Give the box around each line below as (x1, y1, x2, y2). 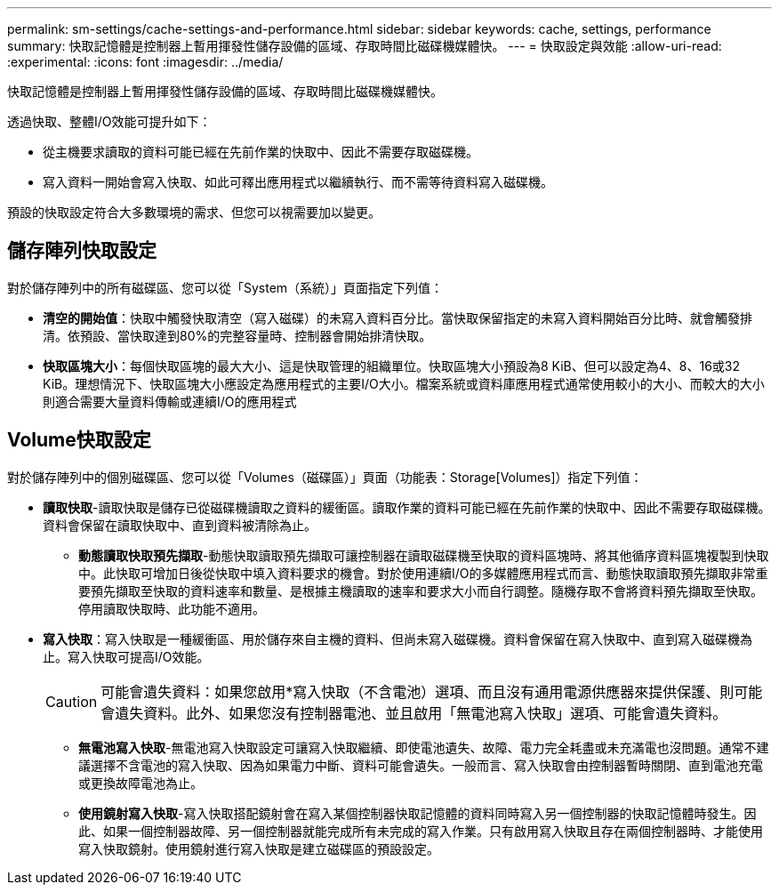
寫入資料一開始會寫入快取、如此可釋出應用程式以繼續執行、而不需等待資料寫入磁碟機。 (43, 174, 553, 189)
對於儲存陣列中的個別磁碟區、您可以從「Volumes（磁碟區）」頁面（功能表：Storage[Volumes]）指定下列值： (7, 469, 643, 485)
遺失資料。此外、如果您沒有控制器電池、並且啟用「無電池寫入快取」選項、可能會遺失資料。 (115, 703, 727, 722)
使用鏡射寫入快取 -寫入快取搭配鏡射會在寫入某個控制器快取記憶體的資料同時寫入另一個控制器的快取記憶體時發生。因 (78, 805, 757, 821)
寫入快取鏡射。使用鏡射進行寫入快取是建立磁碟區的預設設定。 (78, 840, 439, 856)
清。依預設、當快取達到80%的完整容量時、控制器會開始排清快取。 (43, 327, 432, 343)
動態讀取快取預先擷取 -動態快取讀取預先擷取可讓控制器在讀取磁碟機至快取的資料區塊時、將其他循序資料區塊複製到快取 (78, 547, 769, 563)
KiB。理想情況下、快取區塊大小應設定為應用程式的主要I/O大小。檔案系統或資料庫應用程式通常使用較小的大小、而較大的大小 (43, 375, 765, 391)
